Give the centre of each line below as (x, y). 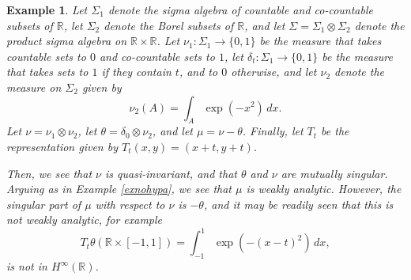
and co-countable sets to (157, 56)
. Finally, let (273, 131)
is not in (27, 266)
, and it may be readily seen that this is (298, 204)
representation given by (62, 146)
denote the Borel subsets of (169, 25)
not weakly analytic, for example (85, 219)
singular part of (44, 204)
